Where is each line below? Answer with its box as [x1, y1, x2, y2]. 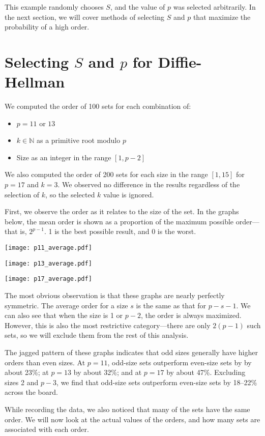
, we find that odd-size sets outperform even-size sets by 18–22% [56, 376, 257, 387]
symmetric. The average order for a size [5, 300, 128, 310]
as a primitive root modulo [36, 135, 121, 146]
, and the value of [110, 2, 165, 12]
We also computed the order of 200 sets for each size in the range [5, 169, 208, 180]
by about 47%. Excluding [166, 367, 246, 377]
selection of [5, 189, 40, 199]
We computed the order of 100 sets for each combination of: [5, 101, 191, 111]
